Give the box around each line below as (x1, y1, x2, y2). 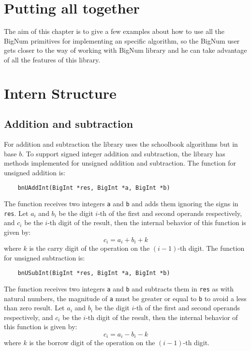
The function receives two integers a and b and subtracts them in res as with (4, 283, 234, 293)
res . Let (4, 208, 29, 218)
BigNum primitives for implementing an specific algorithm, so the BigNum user (4, 35, 240, 46)
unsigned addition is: (4, 167, 65, 177)
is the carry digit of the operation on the (29, 243, 150, 253)
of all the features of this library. (4, 54, 101, 64)
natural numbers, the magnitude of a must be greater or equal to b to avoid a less (4, 293, 247, 303)
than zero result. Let (4, 303, 65, 313)
